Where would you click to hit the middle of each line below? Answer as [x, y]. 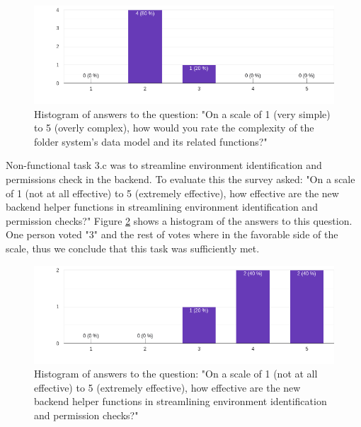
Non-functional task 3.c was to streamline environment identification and [164, 165]
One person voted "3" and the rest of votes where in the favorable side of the [172, 234]
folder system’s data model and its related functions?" [151, 141]
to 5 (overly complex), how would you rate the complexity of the [174, 128]
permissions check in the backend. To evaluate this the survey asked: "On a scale [180, 179]
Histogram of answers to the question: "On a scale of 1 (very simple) [182, 113]
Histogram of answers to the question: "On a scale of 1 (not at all [176, 374]
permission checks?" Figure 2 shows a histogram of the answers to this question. [179, 220]
